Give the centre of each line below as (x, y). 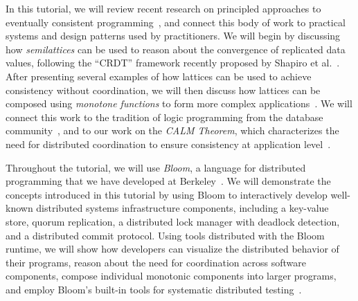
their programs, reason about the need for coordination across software (156, 262)
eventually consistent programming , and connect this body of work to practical (176, 22)
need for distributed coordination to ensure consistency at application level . (168, 144)
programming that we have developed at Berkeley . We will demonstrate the (168, 181)
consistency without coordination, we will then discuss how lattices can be (163, 90)
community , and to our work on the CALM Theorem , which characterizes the (172, 130)
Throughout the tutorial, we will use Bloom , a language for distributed (156, 167)
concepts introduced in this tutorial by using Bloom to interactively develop (167, 194)
